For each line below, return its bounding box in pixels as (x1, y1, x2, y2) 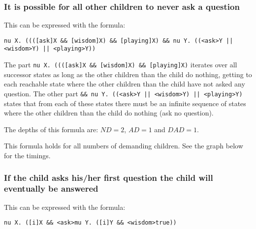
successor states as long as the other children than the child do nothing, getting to (4, 69, 252, 79)
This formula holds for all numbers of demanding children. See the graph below (4, 141, 243, 151)
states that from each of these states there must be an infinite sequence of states (4, 98, 246, 108)
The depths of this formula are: (4, 124, 98, 134)
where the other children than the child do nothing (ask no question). (4, 108, 214, 118)
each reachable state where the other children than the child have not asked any (4, 79, 245, 89)
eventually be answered (4, 182, 98, 195)
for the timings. (4, 150, 51, 160)
